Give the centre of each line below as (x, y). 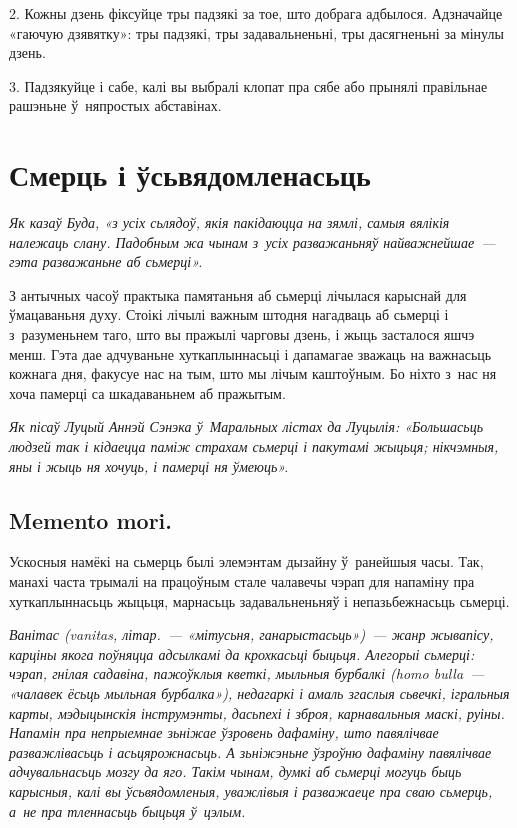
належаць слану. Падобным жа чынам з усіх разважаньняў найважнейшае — (252, 241)
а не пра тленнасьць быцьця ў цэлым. (127, 810)
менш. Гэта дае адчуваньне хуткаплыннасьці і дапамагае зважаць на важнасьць (250, 353)
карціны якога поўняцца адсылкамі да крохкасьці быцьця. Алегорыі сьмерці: (242, 653)
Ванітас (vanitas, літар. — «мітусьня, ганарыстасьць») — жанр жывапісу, (251, 634)
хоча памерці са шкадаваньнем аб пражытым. (147, 392)
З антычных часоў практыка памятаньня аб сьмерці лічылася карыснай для (238, 294)
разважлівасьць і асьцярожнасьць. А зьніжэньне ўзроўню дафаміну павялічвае (250, 751)
